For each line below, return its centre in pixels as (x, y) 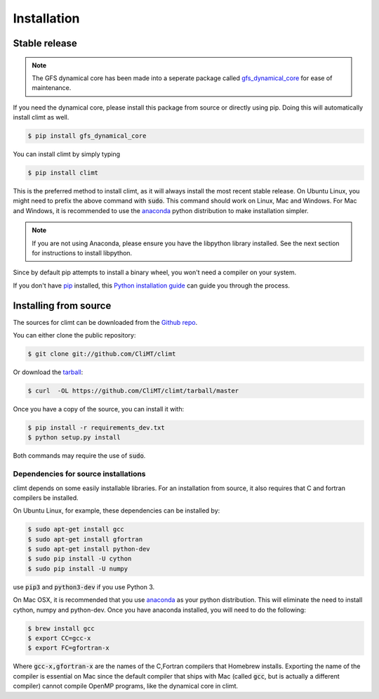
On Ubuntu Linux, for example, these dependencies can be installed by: (117, 511)
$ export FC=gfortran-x (69, 648)
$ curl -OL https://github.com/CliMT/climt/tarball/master (133, 391)
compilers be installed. (46, 498)
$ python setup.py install (74, 437)
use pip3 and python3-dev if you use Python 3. (84, 586)
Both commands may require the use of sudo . (79, 456)
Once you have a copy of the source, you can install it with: (99, 409)
